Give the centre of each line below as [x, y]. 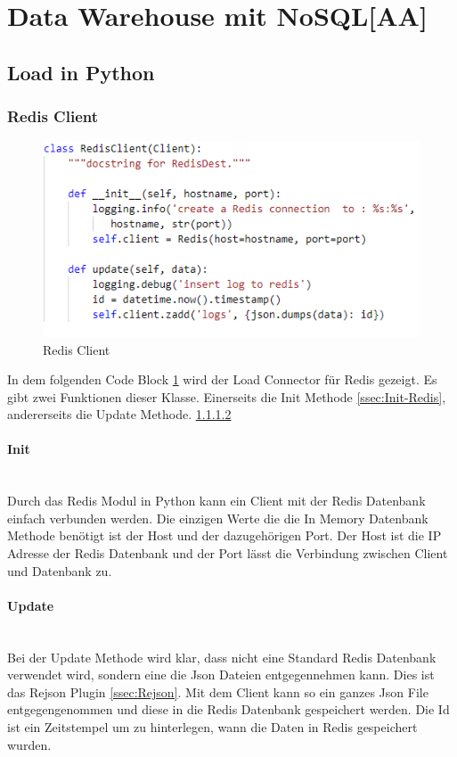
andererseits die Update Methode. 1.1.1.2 [119, 414]
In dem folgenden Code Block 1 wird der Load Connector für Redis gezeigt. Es [222, 379]
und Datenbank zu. [60, 570]
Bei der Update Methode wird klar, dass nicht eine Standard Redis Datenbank [222, 657]
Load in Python [81, 72]
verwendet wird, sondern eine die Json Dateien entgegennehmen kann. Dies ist [221, 675]
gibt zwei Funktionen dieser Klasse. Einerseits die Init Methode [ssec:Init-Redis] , [227, 396]
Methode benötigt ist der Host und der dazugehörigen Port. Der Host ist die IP [224, 535]
